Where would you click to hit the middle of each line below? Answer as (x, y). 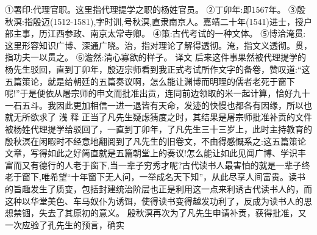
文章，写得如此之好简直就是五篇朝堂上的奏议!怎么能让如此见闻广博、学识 (151, 153)
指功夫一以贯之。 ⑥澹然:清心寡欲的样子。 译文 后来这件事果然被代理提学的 (155, 57)
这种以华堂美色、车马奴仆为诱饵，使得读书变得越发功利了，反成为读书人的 (154, 201)
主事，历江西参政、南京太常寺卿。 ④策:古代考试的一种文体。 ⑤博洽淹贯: (159, 33)
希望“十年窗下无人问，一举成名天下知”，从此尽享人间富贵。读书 (178, 177)
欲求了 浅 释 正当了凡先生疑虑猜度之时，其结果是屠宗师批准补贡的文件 (171, 117)
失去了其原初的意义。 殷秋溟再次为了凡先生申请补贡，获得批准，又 (173, 213)
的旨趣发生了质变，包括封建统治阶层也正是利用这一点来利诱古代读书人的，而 (158, 188)
